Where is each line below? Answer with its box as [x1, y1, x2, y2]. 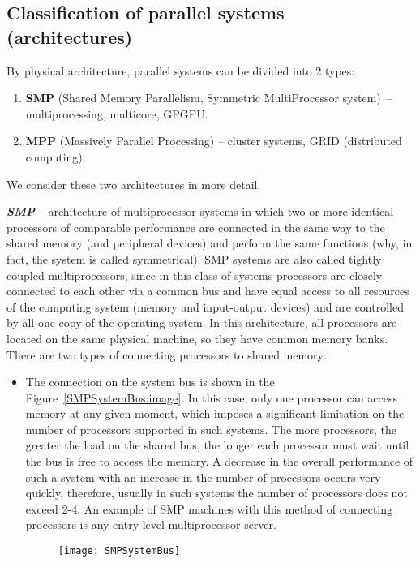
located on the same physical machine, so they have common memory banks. [6, 329, 388, 346]
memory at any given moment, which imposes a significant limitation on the [25, 405, 405, 422]
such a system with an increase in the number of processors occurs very [25, 468, 381, 485]
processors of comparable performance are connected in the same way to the [6, 218, 385, 235]
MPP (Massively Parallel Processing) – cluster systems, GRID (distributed [25, 132, 402, 149]
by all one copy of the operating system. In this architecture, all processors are [6, 314, 397, 331]
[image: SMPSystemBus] [58, 545, 181, 557]
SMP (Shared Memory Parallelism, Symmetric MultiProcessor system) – [25, 89, 392, 106]
